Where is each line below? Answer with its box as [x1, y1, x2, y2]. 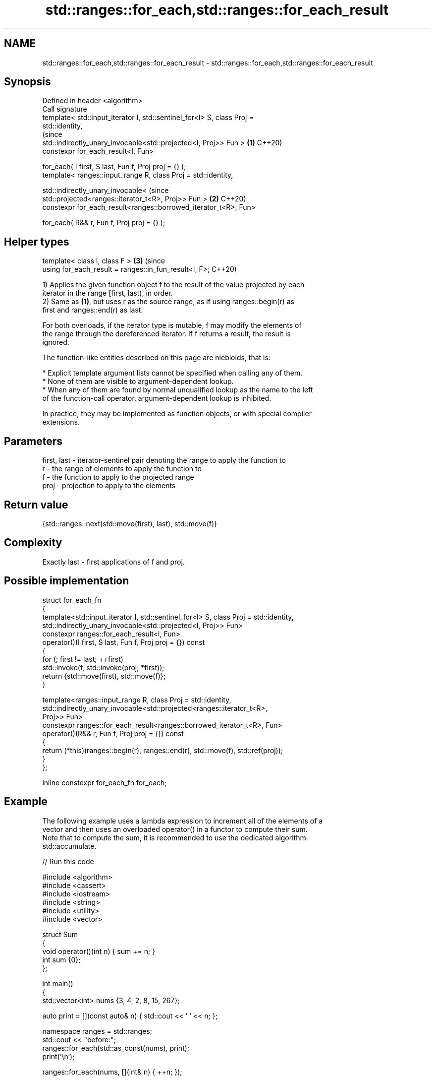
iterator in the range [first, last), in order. [42, 289, 173, 298]
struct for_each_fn [42, 595, 102, 604]
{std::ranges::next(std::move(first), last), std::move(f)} [42, 519, 217, 528]
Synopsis [4, 75, 51, 88]
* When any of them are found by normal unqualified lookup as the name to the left [42, 385, 313, 394]
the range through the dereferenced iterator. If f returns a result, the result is [42, 329, 291, 338]
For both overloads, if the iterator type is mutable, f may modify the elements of [42, 321, 302, 330]
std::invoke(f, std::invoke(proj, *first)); [42, 663, 164, 672]
